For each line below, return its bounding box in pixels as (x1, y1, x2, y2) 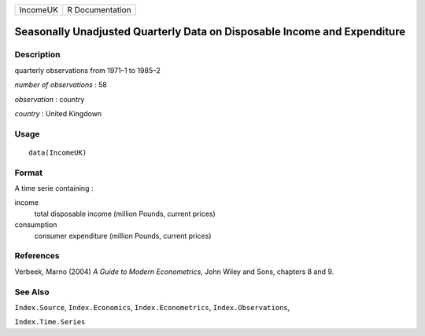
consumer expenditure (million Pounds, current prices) (34, 231, 212, 240)
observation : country (14, 94, 85, 104)
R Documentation (67, 5, 131, 15)
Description (14, 49, 61, 60)
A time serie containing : (14, 184, 94, 193)
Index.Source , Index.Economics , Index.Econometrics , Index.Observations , (14, 302, 290, 312)
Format (14, 167, 43, 178)
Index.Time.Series (14, 318, 86, 327)
